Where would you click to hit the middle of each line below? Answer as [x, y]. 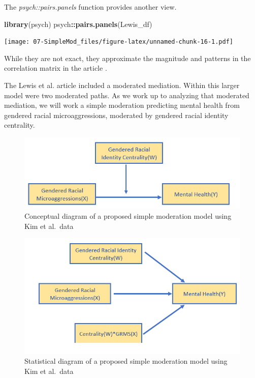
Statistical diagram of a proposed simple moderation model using [126, 361]
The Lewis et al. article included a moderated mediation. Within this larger [122, 85]
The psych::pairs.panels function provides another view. [90, 7]
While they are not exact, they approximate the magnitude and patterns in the [127, 58]
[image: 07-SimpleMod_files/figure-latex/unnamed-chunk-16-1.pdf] [119, 42]
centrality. [20, 125]
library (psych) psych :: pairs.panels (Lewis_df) [78, 24]
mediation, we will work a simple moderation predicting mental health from [122, 105]
